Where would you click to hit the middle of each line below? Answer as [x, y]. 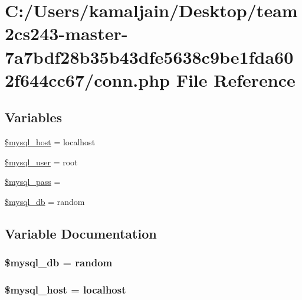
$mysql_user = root [41, 162]
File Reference [236, 79]
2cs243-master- [66, 33]
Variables [34, 117]
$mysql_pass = [33, 182]
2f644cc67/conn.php [87, 79]
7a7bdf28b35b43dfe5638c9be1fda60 [149, 56]
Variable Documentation [81, 233]
